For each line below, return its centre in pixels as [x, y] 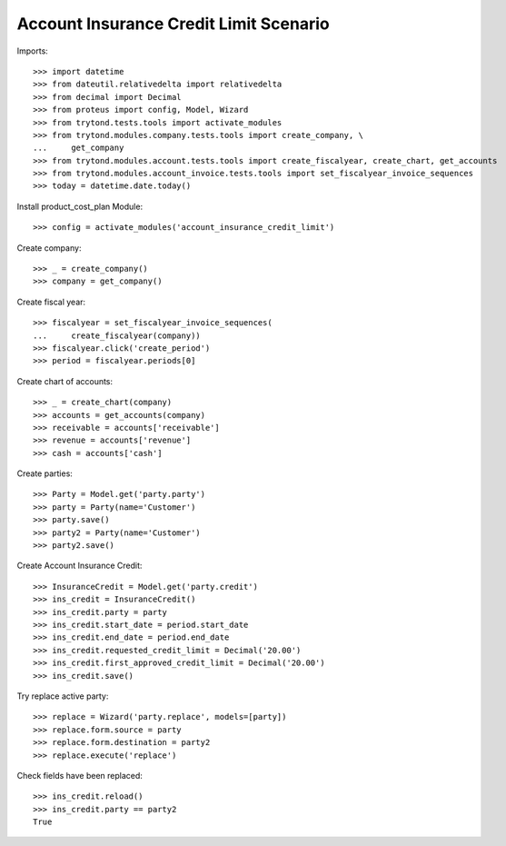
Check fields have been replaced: [79, 775]
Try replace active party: [63, 696]
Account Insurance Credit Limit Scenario [174, 24]
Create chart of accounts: [65, 381]
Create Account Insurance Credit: [79, 566]
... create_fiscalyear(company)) [117, 335]
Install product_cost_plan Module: [80, 206]
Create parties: [45, 473]
